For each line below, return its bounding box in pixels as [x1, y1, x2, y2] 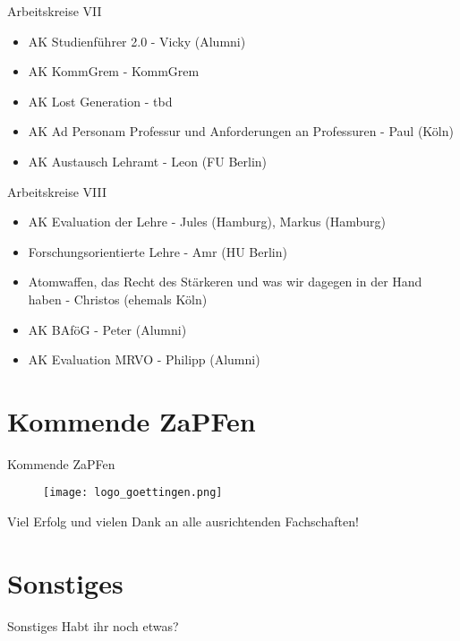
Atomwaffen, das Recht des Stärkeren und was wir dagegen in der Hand [28, 272, 422, 291]
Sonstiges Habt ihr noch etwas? [7, 616, 179, 635]
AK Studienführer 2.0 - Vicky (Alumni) [28, 31, 246, 50]
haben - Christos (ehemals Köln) [28, 289, 208, 308]
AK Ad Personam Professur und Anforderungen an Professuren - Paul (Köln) [28, 122, 454, 141]
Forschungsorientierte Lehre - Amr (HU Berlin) [28, 242, 287, 261]
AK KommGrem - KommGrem [28, 62, 200, 81]
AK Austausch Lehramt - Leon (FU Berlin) [28, 151, 268, 170]
